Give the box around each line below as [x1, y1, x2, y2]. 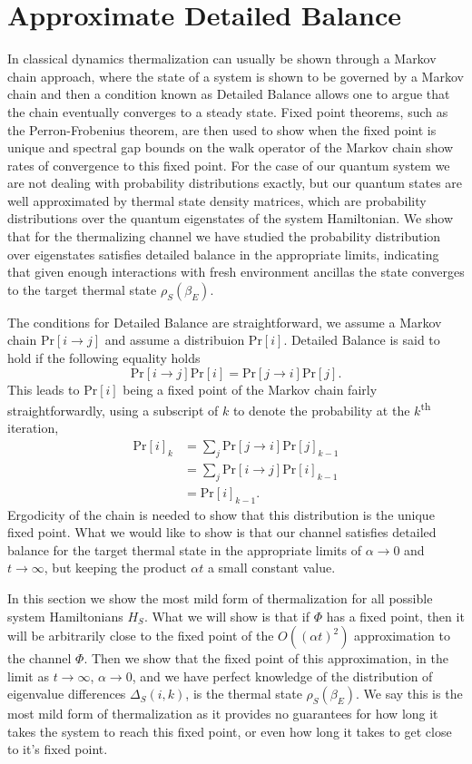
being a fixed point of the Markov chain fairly [123, 379, 378, 398]
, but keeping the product [44, 558, 187, 577]
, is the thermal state [185, 684, 302, 703]
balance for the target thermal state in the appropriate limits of [7, 540, 362, 559]
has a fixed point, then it [326, 606, 465, 625]
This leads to [7, 379, 80, 398]
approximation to [354, 626, 450, 645]
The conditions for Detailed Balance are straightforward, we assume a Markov [7, 312, 442, 331]
